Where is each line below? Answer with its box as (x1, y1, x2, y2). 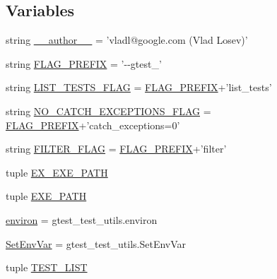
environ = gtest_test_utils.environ (6, 212, 158, 227)
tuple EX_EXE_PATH (6, 165, 108, 179)
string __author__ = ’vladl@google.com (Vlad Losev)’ (6, 32, 248, 47)
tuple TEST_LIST (6, 260, 88, 275)
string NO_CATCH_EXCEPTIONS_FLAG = (6, 103, 211, 118)
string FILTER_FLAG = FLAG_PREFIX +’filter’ (6, 141, 227, 156)
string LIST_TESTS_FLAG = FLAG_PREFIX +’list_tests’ (6, 80, 272, 95)
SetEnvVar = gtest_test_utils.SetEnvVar (6, 236, 187, 251)
